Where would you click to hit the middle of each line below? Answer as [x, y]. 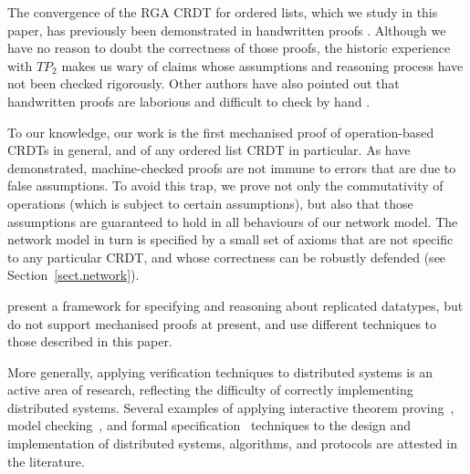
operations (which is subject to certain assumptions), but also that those [210, 203]
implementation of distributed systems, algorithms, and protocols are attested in [233, 443]
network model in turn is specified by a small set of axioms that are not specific [230, 239]
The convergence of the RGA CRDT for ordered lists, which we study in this [223, 12]
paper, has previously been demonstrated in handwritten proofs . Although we [227, 30]
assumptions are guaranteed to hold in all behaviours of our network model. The [233, 221]
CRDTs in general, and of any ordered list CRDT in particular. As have [209, 150]
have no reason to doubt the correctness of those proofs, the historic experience [229, 48]
